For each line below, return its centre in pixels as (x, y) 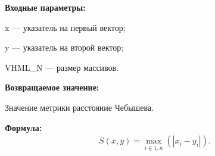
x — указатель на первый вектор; (65, 27)
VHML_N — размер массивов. (62, 67)
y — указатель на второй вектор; (64, 47)
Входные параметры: (45, 7)
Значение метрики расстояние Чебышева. (80, 107)
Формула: (24, 127)
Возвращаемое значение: (52, 87)
